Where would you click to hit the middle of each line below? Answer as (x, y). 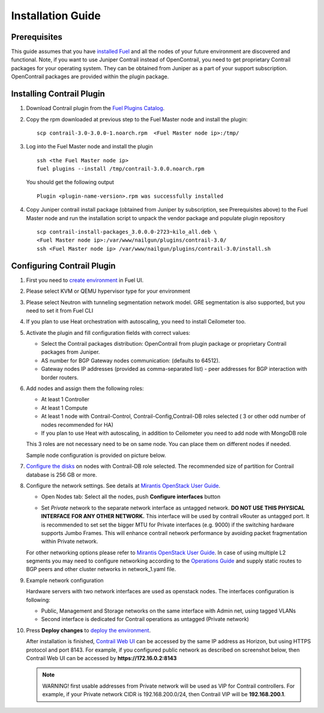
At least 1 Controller (65, 399)
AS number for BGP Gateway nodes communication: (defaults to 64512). (130, 360)
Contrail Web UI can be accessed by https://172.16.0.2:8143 (101, 658)
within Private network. (70, 542)
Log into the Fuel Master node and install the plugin (89, 147)
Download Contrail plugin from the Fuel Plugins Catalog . (95, 108)
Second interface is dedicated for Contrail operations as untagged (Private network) (145, 619)
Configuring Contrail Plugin (64, 265)
